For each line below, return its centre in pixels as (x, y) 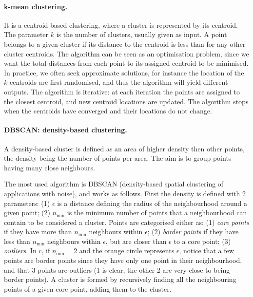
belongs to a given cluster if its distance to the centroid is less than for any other (125, 44)
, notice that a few (206, 251)
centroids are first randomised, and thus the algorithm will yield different (119, 82)
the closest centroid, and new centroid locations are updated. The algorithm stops (126, 101)
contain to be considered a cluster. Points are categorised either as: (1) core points (126, 222)
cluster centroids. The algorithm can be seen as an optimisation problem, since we (126, 53)
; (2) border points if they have (193, 232)
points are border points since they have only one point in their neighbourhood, (123, 260)
